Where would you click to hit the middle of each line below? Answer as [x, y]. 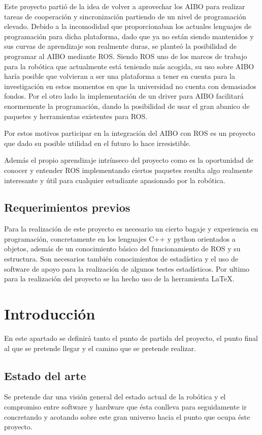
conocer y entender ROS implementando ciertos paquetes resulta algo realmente [128, 170]
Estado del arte [45, 375]
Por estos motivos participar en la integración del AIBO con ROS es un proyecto [130, 133]
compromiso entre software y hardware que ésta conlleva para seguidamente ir [125, 406]
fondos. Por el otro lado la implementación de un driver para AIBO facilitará [124, 96]
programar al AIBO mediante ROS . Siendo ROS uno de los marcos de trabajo [126, 56]
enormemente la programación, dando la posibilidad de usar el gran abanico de [127, 106]
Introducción [50, 314]
